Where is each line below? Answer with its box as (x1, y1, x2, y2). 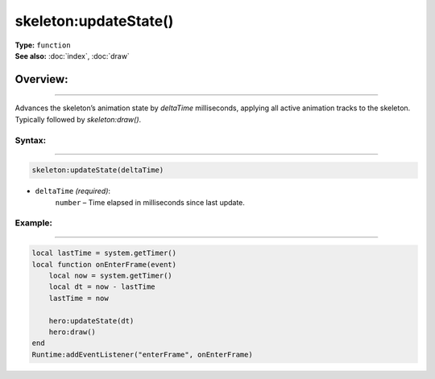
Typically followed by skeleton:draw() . (14, 114, 142, 124)
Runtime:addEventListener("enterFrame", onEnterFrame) (31, 350, 253, 359)
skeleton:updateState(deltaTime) (31, 166, 164, 175)
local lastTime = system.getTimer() (31, 249, 177, 257)
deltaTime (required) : (35, 186, 111, 196)
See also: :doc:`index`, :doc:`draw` (14, 51, 130, 60)
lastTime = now (48, 294, 109, 303)
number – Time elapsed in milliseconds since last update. (55, 197, 246, 207)
